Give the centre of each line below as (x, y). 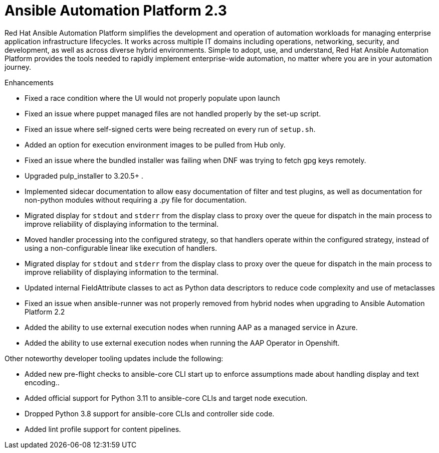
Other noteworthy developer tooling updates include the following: (114, 358)
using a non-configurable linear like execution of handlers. (121, 248)
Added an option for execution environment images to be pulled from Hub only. (155, 144)
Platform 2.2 (45, 312)
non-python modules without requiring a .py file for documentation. (136, 200)
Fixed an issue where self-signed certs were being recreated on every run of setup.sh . (170, 129)
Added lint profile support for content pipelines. (103, 429)
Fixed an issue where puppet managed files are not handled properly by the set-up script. (173, 113)
